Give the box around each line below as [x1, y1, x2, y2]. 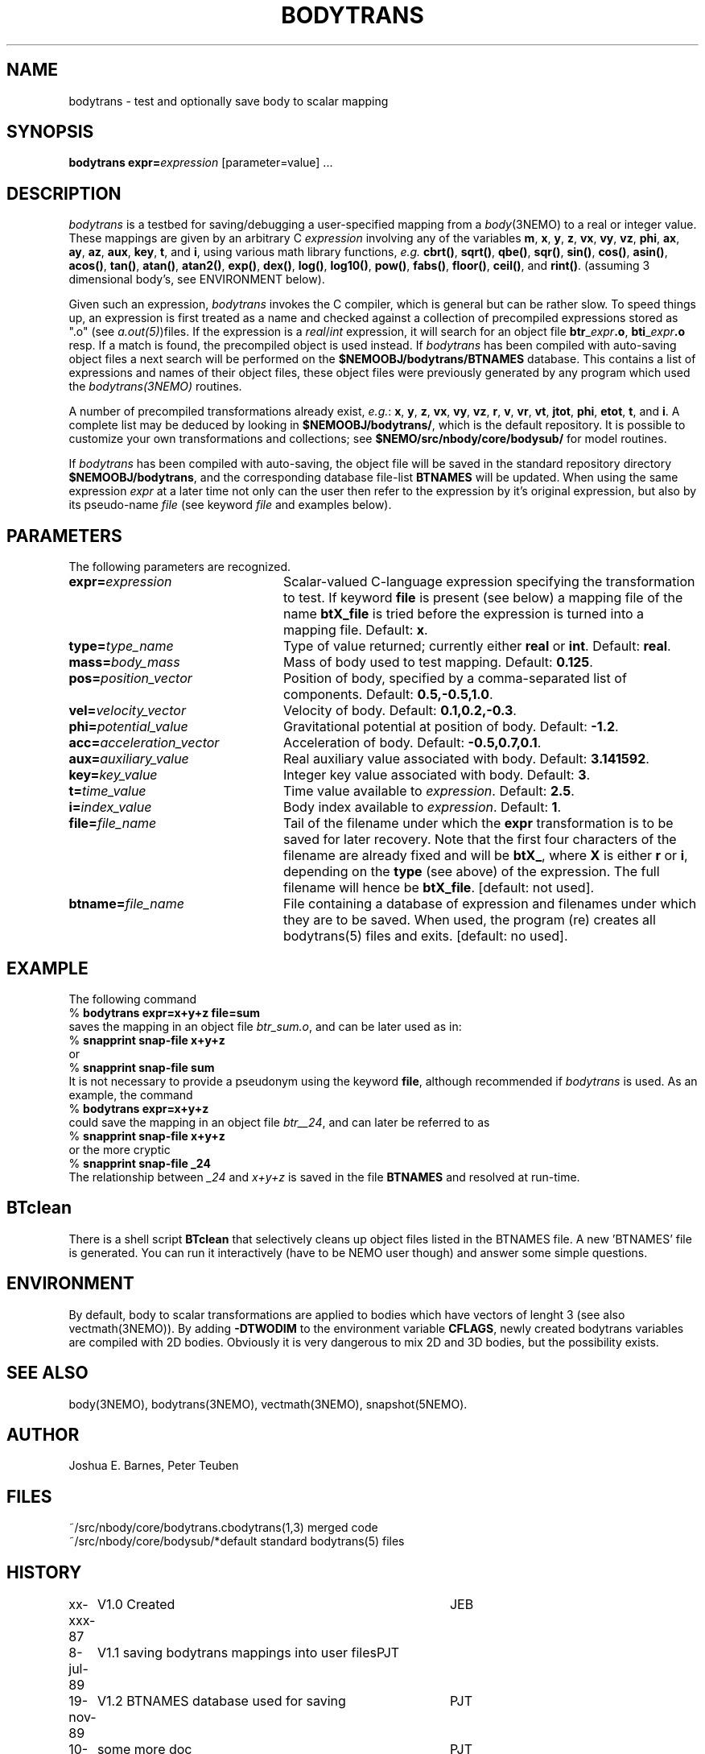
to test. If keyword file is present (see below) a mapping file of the [282, 589, 683, 606]
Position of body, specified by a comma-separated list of [282, 670, 627, 687]
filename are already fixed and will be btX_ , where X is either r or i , [282, 847, 688, 864]
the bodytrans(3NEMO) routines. [68, 379, 242, 394]
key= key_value [68, 767, 158, 784]
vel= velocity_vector [68, 702, 186, 719]
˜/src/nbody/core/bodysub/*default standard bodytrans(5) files [68, 1534, 405, 1549]
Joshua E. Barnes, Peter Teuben [68, 1458, 239, 1473]
